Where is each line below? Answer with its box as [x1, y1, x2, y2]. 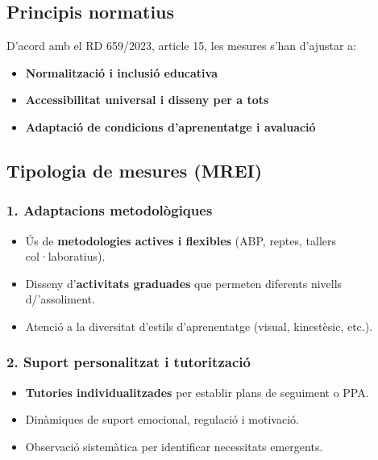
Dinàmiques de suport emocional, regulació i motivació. [25, 411, 299, 428]
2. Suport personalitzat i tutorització [6, 352, 251, 372]
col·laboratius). [25, 248, 106, 265]
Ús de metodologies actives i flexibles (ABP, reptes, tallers [25, 232, 337, 249]
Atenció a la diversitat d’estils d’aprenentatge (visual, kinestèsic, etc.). [25, 317, 373, 334]
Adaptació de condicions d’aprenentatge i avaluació [25, 118, 316, 135]
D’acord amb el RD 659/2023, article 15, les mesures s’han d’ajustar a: [6, 37, 356, 54]
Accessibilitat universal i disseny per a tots [25, 91, 269, 108]
